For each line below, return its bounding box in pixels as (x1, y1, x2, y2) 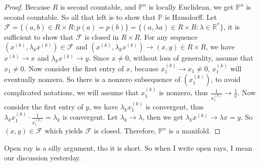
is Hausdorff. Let (165, 11, 217, 22)
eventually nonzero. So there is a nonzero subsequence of (4, 74, 181, 85)
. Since (89, 52, 109, 63)
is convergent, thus (146, 101, 204, 112)
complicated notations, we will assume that (4, 87, 139, 98)
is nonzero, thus (159, 87, 208, 98)
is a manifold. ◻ (168, 125, 221, 136)
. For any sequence (139, 31, 198, 42)
